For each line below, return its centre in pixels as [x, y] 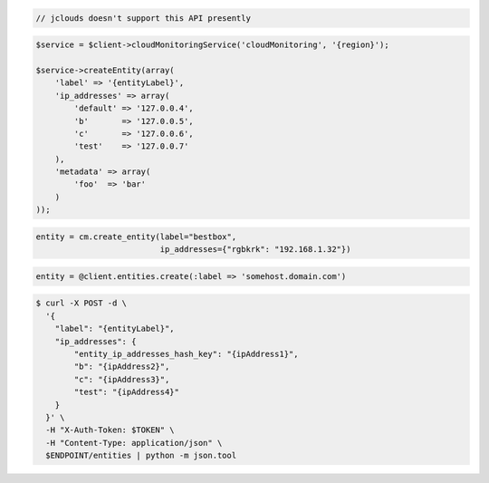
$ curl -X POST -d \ [81, 303]
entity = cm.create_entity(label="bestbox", [136, 237]
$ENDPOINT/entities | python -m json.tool [141, 456]
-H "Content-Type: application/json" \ [134, 443]
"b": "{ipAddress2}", [122, 367]
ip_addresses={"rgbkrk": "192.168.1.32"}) [255, 250]
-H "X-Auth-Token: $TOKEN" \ [110, 430]
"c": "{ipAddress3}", [122, 379]
